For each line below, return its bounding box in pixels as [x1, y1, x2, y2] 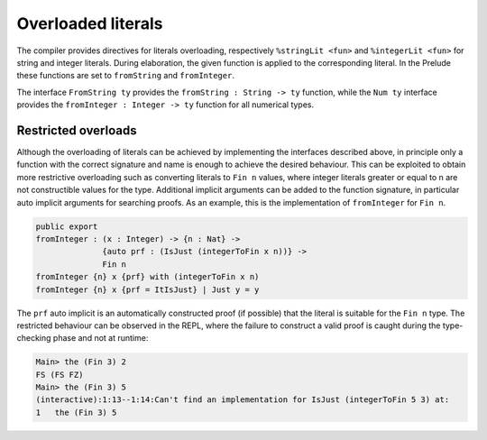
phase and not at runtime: [52, 333, 149, 344]
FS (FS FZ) [35, 370, 84, 380]
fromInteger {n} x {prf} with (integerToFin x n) [35, 271, 260, 282]
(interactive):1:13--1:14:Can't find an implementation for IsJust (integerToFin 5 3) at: [35, 395, 450, 405]
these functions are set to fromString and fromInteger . [16, 70, 234, 81]
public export [35, 221, 98, 232]
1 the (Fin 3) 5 [35, 407, 117, 417]
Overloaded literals [16, 14, 163, 33]
